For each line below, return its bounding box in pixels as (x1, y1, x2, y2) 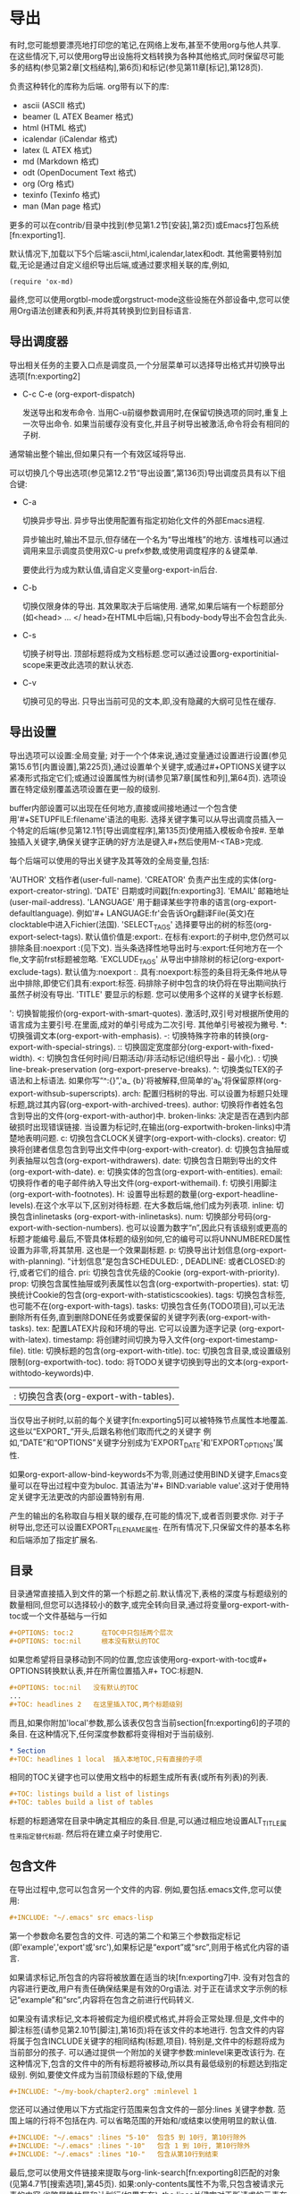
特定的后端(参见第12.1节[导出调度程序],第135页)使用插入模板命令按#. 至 (16, 824, 277, 835)
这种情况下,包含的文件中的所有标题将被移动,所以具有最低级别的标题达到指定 (9, 2058, 288, 2069)
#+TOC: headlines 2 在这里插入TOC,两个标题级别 (9, 1700, 183, 1709)
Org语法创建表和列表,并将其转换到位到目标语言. (16, 305, 192, 316)
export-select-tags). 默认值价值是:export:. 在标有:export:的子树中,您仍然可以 (9, 932, 290, 943)
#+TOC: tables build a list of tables (9, 1798, 154, 1807)
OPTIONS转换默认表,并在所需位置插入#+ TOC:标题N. (9, 1666, 204, 1677)
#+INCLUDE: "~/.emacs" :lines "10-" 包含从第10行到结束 (9, 2150, 219, 2159)
